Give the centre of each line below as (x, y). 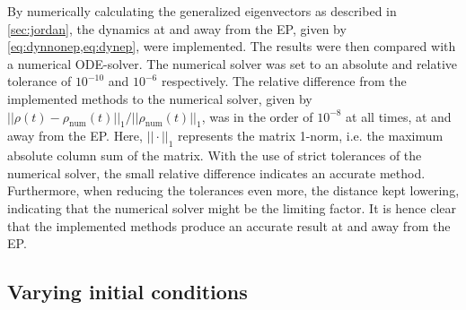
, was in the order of (257, 116)
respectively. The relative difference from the (284, 81)
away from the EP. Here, (75, 136)
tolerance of (40, 81)
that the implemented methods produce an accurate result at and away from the (229, 225)
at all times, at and (399, 116)
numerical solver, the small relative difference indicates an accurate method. (216, 172)
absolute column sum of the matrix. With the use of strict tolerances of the (215, 155)
